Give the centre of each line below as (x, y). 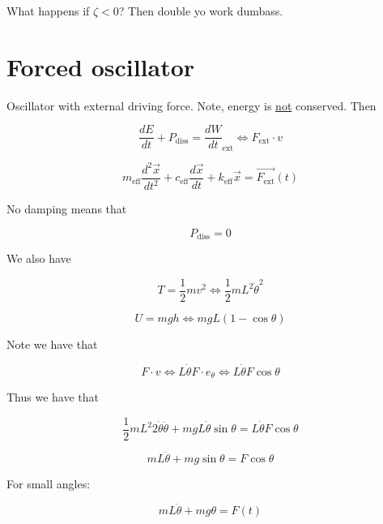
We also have (39, 258)
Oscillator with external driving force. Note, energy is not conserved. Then (191, 105)
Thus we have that (53, 397)
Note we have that (52, 344)
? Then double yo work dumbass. (201, 11)
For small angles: (49, 483)
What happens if (48, 11)
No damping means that (67, 209)
